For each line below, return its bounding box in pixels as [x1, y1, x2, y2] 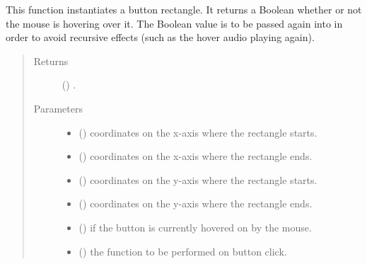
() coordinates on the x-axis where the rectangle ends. [78, 149, 313, 163]
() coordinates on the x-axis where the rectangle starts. [78, 125, 318, 139]
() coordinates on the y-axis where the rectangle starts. [78, 172, 318, 187]
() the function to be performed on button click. [78, 243, 287, 258]
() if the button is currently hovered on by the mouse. [78, 219, 312, 234]
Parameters [33, 101, 83, 115]
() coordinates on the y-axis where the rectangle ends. [78, 196, 313, 211]
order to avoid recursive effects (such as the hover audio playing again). [6, 30, 315, 45]
